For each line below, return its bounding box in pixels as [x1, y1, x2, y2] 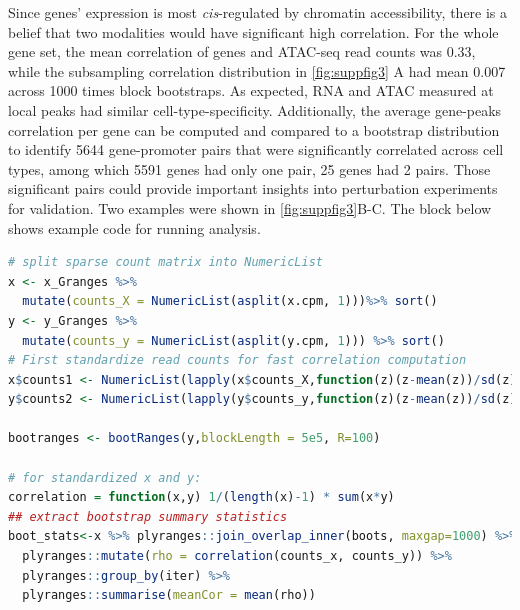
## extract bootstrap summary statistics [8, 509, 288, 524]
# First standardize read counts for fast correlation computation [8, 353, 467, 368]
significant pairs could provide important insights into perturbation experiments [8, 178, 498, 199]
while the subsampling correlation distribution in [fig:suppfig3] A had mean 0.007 [8, 60, 506, 81]
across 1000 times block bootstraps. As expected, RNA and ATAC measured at [8, 80, 494, 101]
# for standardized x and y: [8, 470, 202, 485]
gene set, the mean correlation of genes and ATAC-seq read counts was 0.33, [8, 41, 476, 62]
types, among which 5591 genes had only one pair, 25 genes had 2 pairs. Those [8, 158, 491, 179]
